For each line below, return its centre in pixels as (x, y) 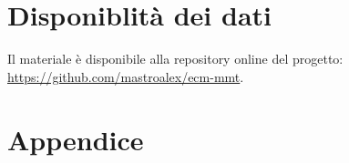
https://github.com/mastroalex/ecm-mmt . (126, 76)
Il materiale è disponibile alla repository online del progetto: (175, 59)
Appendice (76, 139)
